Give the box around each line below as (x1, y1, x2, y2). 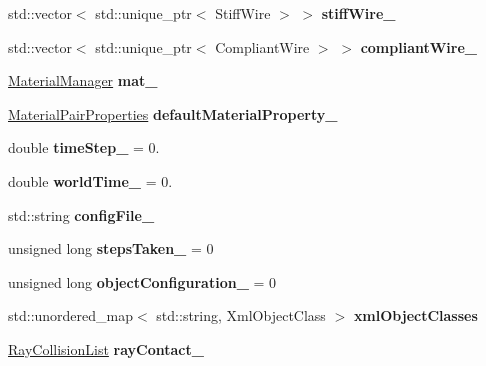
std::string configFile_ (8, 204, 155, 225)
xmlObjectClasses (353, 305, 478, 326)
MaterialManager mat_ (8, 70, 158, 91)
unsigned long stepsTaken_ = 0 (8, 238, 214, 259)
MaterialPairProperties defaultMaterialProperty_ (8, 103, 338, 124)
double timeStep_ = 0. (8, 137, 160, 158)
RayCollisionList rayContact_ (8, 338, 204, 359)
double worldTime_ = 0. (8, 170, 173, 191)
